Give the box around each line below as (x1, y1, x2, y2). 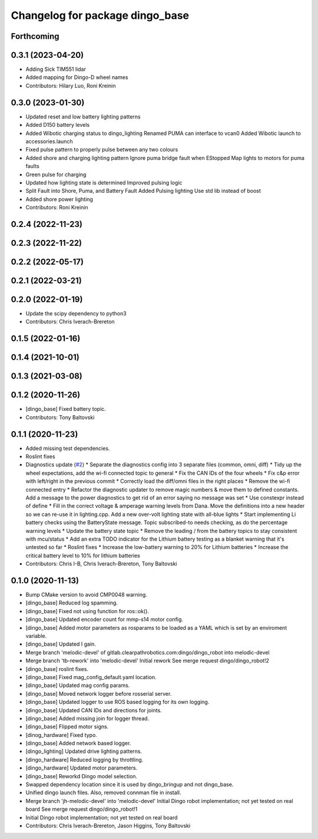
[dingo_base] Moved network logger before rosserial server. (25, 690, 172, 697)
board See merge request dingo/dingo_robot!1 (25, 805, 138, 813)
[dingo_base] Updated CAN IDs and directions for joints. (25, 706, 162, 713)
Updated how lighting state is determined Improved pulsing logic (25, 179, 183, 186)
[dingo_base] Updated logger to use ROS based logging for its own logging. (25, 699, 210, 706)
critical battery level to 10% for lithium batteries (25, 552, 141, 559)
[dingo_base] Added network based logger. (25, 740, 131, 747)
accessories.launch (25, 137, 73, 144)
